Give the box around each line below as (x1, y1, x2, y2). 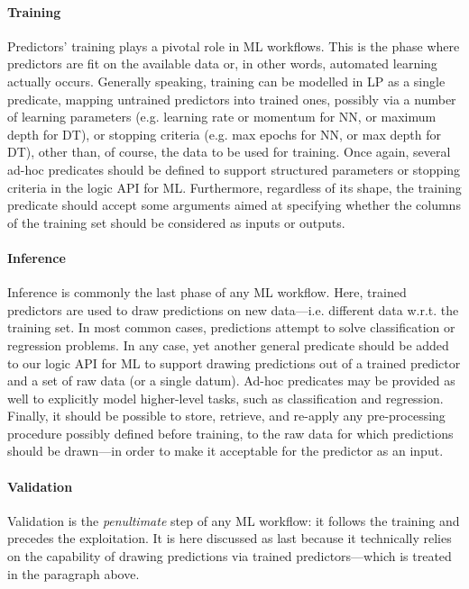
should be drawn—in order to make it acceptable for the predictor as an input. (7, 441, 444, 460)
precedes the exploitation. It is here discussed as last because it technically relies (7, 529, 452, 548)
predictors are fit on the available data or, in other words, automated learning (7, 54, 437, 73)
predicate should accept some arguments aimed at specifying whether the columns (7, 195, 461, 214)
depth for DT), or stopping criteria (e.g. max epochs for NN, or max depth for (7, 124, 441, 143)
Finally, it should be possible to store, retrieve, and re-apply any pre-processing (7, 406, 446, 425)
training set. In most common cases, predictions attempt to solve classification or (7, 318, 455, 337)
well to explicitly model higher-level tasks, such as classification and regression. (7, 388, 444, 407)
